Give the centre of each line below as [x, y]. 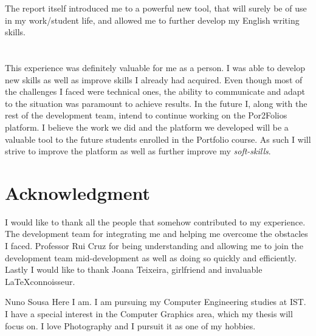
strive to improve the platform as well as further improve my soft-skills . [138, 151]
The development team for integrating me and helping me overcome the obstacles [156, 234]
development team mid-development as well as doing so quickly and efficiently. [151, 257]
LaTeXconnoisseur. [40, 281]
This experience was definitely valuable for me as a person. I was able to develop [155, 67]
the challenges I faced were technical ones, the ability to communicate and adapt [155, 91]
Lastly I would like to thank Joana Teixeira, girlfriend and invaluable [134, 269]
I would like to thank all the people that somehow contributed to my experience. [155, 221]
